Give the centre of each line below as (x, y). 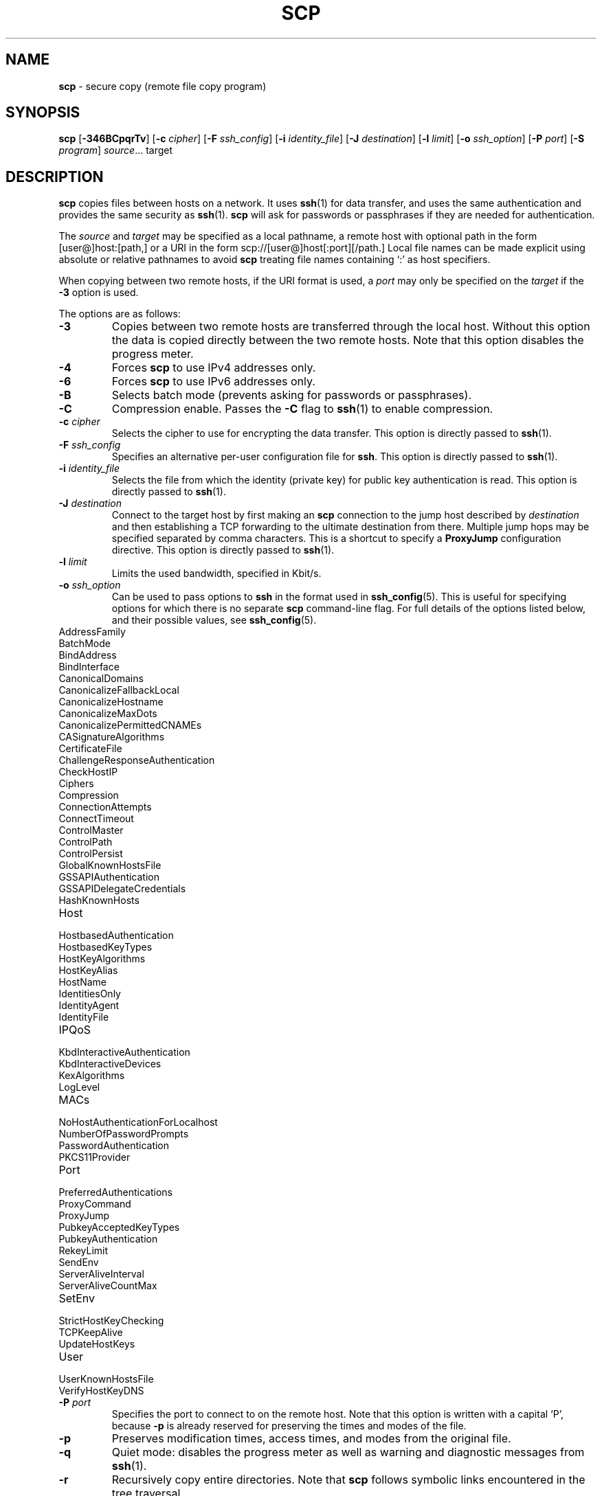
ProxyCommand (95, 1204)
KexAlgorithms (92, 1076)
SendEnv (79, 1262)
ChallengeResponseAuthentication (137, 760)
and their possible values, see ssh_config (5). (214, 620)
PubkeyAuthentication (108, 1239)
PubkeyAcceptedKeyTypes (119, 1227)
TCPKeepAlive (91, 1333)
